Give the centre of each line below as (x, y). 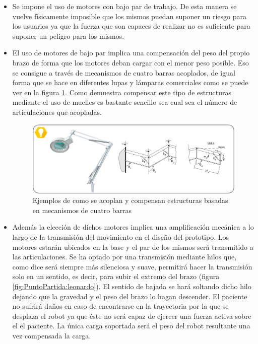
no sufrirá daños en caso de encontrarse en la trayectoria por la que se (120, 306)
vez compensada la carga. (52, 336)
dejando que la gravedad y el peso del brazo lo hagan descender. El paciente (130, 296)
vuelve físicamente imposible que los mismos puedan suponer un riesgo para (129, 16)
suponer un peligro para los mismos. (68, 36)
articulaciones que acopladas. (57, 112)
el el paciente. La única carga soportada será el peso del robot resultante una (131, 326)
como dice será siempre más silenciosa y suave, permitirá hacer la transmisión (132, 266)
